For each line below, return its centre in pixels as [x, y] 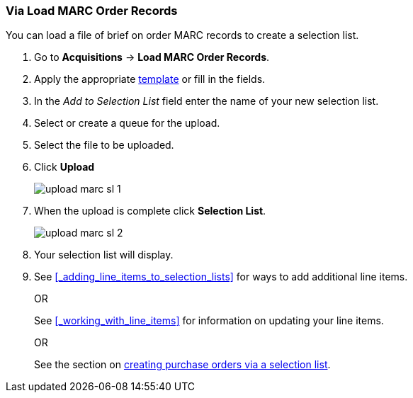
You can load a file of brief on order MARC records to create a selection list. [182, 35]
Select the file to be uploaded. [104, 145]
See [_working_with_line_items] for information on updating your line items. [209, 321]
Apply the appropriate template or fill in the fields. [150, 79]
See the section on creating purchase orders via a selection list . [182, 365]
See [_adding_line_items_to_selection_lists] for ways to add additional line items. [221, 277]
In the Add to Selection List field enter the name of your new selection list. [206, 101]
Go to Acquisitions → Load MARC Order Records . [152, 57]
